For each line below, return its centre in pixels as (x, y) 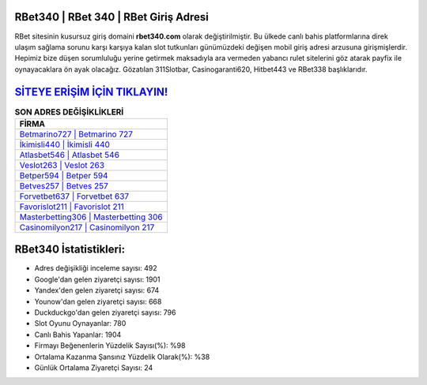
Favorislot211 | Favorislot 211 (72, 207)
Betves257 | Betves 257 (64, 185)
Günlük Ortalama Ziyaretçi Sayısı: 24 (94, 368)
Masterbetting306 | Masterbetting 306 (91, 217)
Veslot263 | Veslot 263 (62, 165)
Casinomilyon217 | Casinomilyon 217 (87, 227)
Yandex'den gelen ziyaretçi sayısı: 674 (97, 290)
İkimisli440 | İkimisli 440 (65, 144)
